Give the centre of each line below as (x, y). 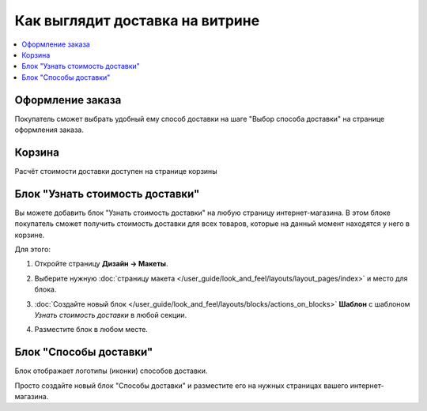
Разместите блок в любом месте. (91, 330)
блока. (45, 289)
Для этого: (33, 249)
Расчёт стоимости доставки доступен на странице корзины (116, 171)
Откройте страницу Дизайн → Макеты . (101, 264)
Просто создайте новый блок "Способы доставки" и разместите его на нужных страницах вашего (181, 385)
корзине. (30, 235)
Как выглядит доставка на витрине (137, 21)
